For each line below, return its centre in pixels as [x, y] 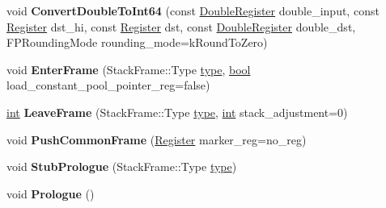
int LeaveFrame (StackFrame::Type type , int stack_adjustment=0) [177, 112]
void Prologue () [51, 193]
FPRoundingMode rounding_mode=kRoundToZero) [137, 42]
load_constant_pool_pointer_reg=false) [108, 85]
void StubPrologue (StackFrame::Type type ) [122, 166]
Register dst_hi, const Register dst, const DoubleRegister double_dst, [181, 26]
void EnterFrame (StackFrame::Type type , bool [129, 69]
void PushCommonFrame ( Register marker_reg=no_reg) [157, 139]
